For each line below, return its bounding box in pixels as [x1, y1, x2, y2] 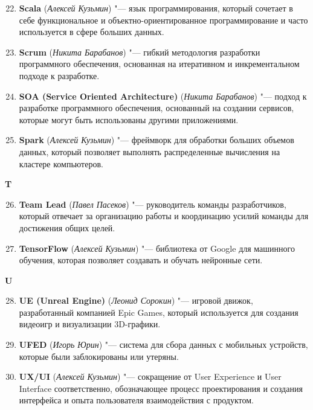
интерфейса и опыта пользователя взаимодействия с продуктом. [19, 394, 254, 406]
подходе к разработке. [19, 69, 100, 82]
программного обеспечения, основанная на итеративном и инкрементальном [19, 57, 300, 70]
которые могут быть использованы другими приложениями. [19, 113, 239, 126]
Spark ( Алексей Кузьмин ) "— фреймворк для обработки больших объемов [19, 133, 294, 146]
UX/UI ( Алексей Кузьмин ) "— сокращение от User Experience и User [19, 370, 282, 383]
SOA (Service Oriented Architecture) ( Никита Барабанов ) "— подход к [19, 89, 307, 102]
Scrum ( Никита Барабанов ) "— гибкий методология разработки [19, 45, 260, 58]
